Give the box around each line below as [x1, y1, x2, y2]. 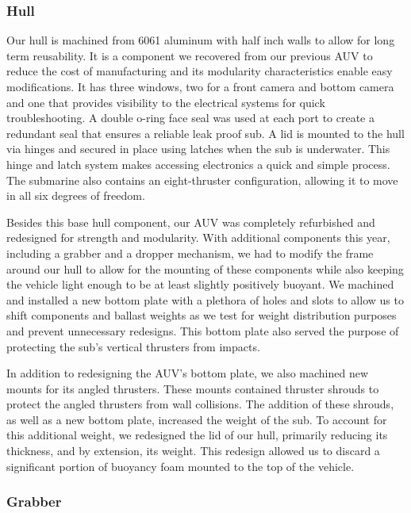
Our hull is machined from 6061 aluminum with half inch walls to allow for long [6, 32, 395, 48]
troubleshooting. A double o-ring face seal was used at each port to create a [6, 109, 375, 126]
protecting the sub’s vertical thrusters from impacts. [6, 338, 260, 354]
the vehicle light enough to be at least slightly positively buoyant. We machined [6, 276, 394, 293]
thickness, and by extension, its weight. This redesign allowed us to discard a [6, 442, 380, 459]
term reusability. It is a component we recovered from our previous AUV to [6, 47, 373, 63]
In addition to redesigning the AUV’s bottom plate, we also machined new [6, 365, 369, 381]
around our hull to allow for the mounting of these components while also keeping [6, 260, 404, 277]
